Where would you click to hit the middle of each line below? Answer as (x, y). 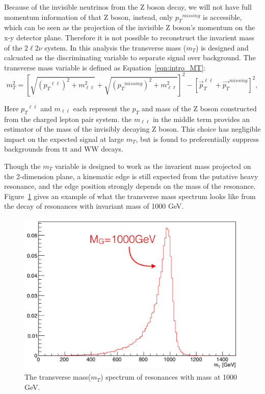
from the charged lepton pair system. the (68, 119)
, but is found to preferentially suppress (197, 139)
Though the (22, 166)
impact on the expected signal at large (64, 139)
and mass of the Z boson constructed (199, 108)
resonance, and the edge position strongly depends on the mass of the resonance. (130, 186)
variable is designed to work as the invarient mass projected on (153, 166)
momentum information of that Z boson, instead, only (89, 17)
